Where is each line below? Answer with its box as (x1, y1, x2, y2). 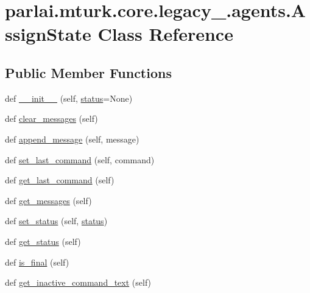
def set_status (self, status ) (5, 214, 108, 227)
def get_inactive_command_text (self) (5, 276, 152, 289)
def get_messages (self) (5, 194, 92, 207)
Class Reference (97, 21, 233, 46)
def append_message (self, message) (5, 132, 139, 145)
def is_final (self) (5, 255, 69, 268)
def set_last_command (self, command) (5, 153, 155, 166)
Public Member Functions (5, 63, 172, 82)
